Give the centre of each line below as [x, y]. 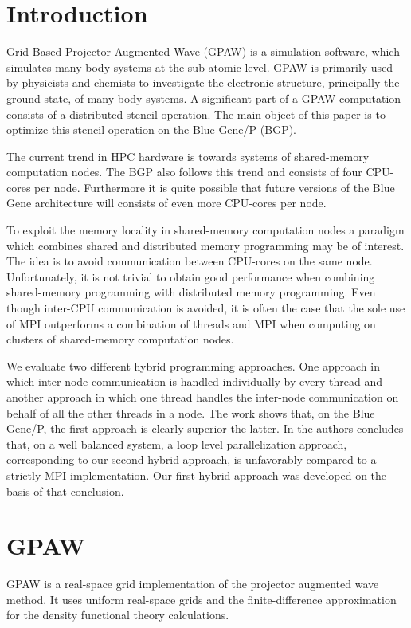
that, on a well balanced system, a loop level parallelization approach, [177, 444]
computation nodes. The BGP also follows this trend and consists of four [184, 172]
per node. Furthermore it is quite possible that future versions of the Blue [215, 187]
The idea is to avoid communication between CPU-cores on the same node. [190, 261]
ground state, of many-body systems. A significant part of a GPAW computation [204, 98]
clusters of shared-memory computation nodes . [120, 339]
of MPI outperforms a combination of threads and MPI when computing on [191, 323]
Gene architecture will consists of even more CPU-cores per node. [166, 203]
